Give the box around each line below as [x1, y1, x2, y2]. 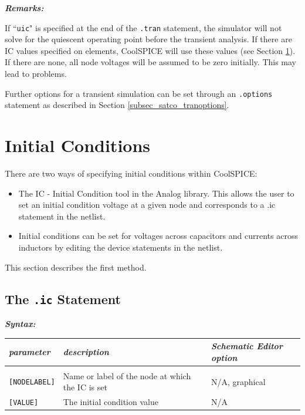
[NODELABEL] [9, 378, 55, 387]
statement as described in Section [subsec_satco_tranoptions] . [5, 99, 229, 111]
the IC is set [63, 381, 107, 393]
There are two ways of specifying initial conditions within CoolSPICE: [5, 167, 257, 179]
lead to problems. [5, 68, 67, 80]
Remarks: [5, 2, 44, 14]
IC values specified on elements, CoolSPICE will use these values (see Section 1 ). [5, 44, 296, 56]
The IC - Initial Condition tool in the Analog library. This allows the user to [18, 187, 294, 199]
